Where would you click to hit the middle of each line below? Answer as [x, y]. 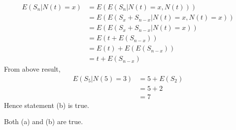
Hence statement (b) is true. [47, 105]
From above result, [32, 69]
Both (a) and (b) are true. [44, 121]
